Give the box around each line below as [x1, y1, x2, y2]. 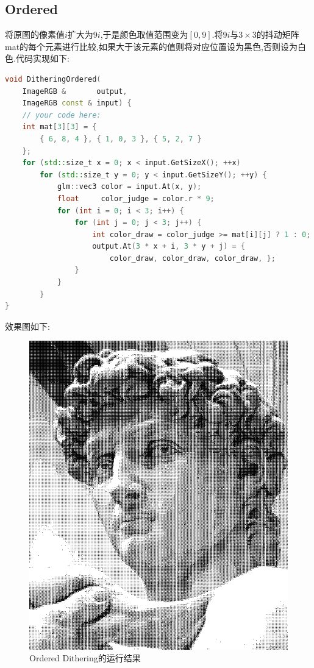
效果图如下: [5, 319, 50, 332]
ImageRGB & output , [22, 87, 127, 96]
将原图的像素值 [5, 28, 65, 41]
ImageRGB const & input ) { [22, 99, 132, 108]
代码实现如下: [15, 52, 70, 65]
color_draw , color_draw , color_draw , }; [109, 254, 276, 263]
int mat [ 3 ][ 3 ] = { [22, 123, 97, 132]
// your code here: [22, 110, 101, 119]
